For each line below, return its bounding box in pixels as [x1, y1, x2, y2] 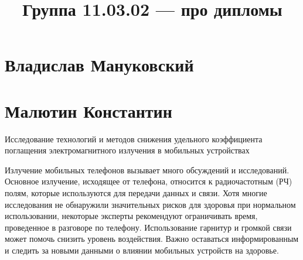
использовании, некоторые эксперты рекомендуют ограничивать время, [5, 210, 258, 222]
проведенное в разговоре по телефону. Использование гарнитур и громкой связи [5, 221, 292, 233]
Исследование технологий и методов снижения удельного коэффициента [5, 132, 263, 145]
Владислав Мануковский [5, 53, 194, 77]
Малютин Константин [5, 98, 172, 122]
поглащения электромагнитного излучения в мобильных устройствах [5, 144, 250, 156]
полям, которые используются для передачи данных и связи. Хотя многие [5, 187, 267, 199]
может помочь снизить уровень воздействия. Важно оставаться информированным [5, 232, 299, 245]
